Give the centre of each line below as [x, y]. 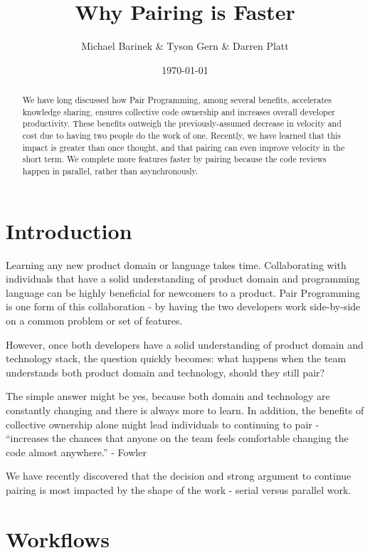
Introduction [69, 230]
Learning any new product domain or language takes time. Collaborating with [176, 264]
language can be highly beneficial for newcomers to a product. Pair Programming [183, 292]
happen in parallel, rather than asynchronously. [110, 171]
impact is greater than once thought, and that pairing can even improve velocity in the [184, 147]
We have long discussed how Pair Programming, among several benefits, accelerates [177, 100]
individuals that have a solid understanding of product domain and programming [183, 279]
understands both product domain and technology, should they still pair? [165, 372]
